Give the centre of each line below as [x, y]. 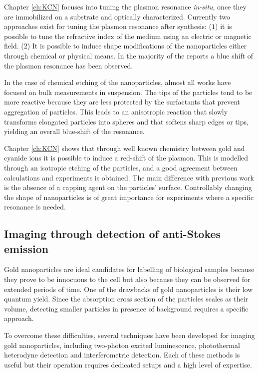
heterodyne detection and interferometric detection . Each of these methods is [122, 355]
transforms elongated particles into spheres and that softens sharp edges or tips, [126, 121]
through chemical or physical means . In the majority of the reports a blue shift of [129, 55]
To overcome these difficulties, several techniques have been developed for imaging [129, 335]
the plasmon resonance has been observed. [69, 65]
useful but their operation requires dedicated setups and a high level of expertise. [128, 364]
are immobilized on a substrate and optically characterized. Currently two [117, 16]
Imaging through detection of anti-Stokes [113, 234]
